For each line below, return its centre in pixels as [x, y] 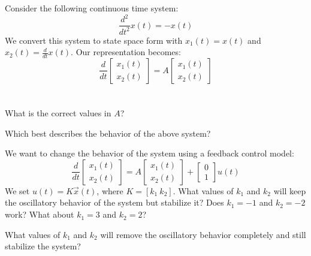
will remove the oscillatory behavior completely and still [203, 234]
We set [17, 190]
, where [110, 190]
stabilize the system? [43, 246]
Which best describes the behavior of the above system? [108, 133]
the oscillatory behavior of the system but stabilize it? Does [114, 202]
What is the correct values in [58, 113]
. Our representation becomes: [126, 52]
